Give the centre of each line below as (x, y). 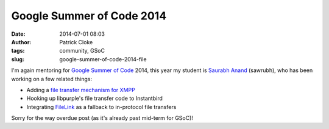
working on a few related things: (52, 79)
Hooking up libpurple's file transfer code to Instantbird (94, 98)
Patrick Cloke (76, 42)
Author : (21, 42)
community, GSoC (82, 51)
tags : (18, 51)
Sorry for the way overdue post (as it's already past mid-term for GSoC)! (102, 118)
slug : (18, 59)
